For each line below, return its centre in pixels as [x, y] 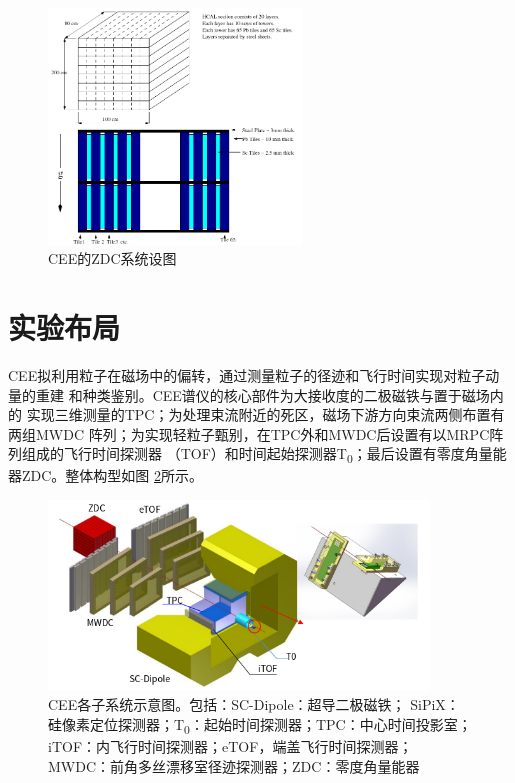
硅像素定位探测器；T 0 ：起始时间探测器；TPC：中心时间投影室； [260, 725]
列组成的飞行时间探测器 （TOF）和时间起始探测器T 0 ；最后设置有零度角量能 [257, 455]
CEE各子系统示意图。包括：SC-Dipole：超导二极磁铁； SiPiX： [254, 704]
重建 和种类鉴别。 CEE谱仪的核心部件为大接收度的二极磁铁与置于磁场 [262, 394]
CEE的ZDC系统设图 [112, 258]
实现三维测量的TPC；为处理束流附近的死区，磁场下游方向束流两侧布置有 [265, 414]
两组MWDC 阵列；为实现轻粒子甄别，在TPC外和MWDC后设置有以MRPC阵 [256, 433]
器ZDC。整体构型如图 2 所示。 [106, 475]
